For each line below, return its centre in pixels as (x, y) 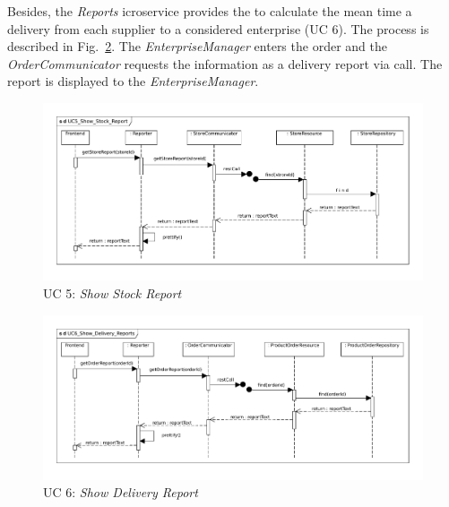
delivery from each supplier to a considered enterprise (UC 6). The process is (218, 28)
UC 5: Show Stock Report (112, 293)
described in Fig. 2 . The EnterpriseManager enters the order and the (197, 46)
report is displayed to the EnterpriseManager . (133, 81)
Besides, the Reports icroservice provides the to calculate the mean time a (210, 11)
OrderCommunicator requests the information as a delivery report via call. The (225, 63)
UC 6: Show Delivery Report (121, 492)
